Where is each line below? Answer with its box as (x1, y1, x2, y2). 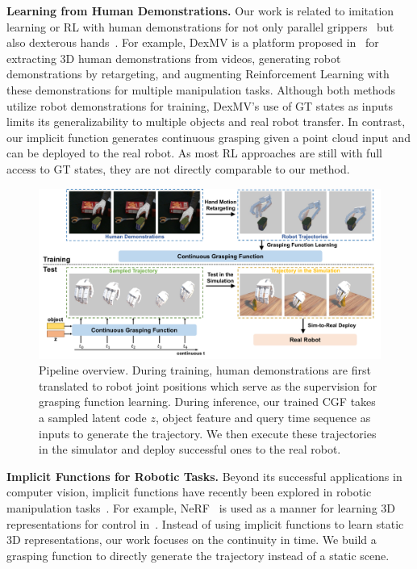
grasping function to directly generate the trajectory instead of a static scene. (6, 546, 390, 563)
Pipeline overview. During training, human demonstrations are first (39, 362, 371, 379)
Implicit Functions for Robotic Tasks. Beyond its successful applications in (6, 467, 402, 484)
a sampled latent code (39, 409, 147, 426)
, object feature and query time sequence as (156, 409, 371, 426)
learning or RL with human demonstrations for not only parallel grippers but (6, 18, 394, 35)
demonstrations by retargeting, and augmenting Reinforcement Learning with (6, 65, 390, 82)
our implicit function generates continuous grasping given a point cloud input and (6, 128, 411, 145)
